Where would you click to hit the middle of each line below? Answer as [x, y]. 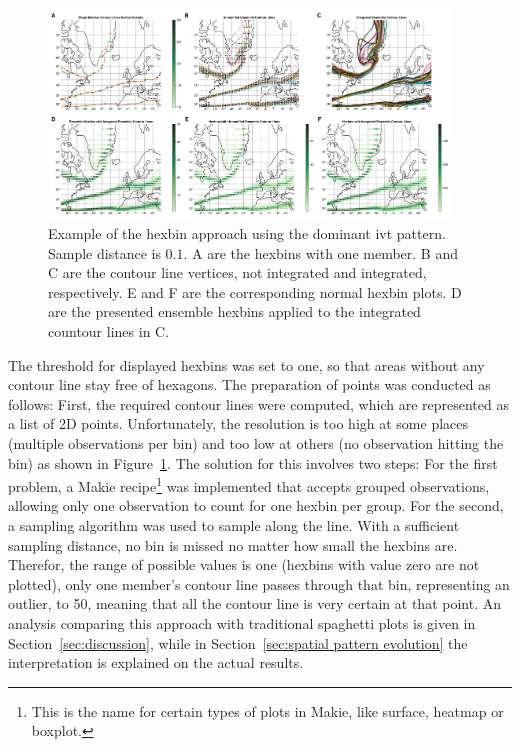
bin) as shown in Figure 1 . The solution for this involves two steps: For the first [253, 462]
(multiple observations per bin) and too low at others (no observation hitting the [256, 442]
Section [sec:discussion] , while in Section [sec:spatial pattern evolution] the [238, 642]
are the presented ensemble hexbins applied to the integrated [234, 311]
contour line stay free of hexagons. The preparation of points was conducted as [249, 384]
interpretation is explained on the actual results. [156, 662]
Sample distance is [104, 252]
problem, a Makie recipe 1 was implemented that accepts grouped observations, [249, 484]
